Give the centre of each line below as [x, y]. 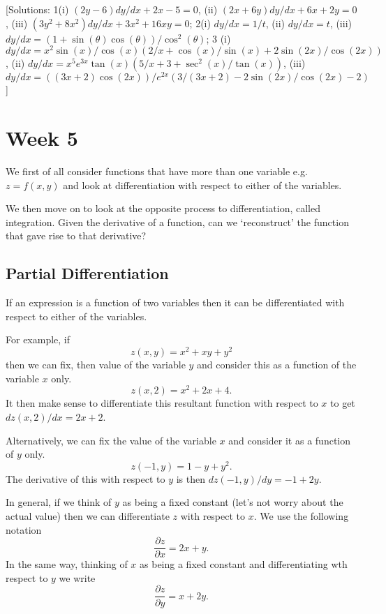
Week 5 [42, 138]
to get [343, 403]
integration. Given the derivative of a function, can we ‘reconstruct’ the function [177, 222]
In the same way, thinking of [67, 564]
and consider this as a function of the [277, 365]
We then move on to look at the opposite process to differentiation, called [163, 208]
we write [77, 577]
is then [191, 478]
